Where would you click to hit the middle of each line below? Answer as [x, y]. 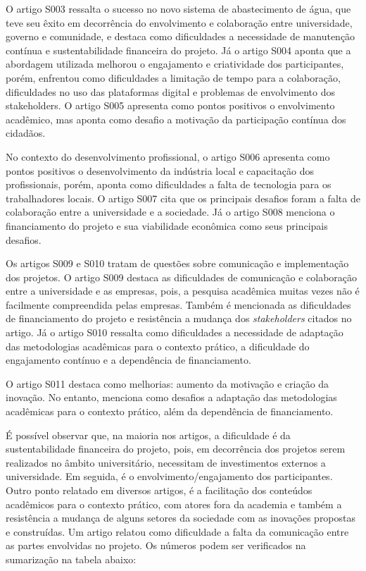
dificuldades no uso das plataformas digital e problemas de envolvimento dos [170, 91]
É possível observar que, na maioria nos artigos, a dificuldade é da [148, 435]
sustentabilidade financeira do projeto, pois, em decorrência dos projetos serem [176, 449]
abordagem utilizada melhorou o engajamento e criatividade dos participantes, [175, 64]
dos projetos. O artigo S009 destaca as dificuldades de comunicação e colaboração [182, 277]
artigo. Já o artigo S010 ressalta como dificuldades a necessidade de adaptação [175, 332]
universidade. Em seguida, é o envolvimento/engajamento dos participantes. [169, 476]
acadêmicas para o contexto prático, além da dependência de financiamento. [170, 411]
